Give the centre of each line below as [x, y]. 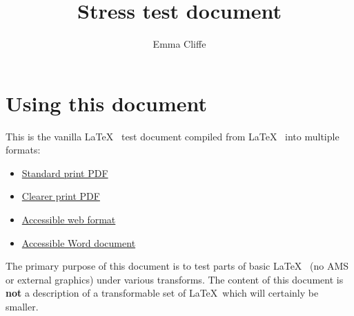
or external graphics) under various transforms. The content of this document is [175, 279]
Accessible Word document [79, 242]
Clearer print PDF [61, 196]
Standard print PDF [65, 173]
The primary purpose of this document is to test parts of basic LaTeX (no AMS [177, 266]
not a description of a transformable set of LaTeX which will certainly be [162, 293]
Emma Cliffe [179, 44]
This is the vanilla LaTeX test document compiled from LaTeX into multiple [173, 136]
